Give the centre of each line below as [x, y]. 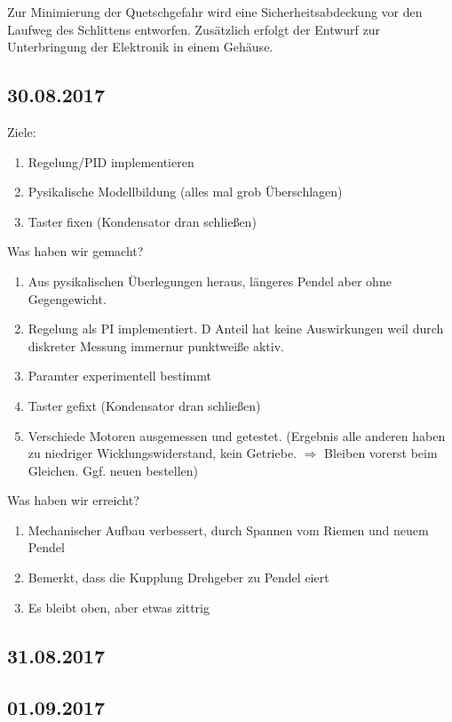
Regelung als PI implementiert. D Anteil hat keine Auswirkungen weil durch [236, 329]
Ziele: [22, 131]
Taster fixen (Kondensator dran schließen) [142, 221]
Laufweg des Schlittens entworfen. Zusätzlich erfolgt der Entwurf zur [194, 29]
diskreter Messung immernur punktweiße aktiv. [156, 345]
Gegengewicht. [67, 298]
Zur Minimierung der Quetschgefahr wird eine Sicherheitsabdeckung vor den [215, 12]
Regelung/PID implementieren [111, 161]
